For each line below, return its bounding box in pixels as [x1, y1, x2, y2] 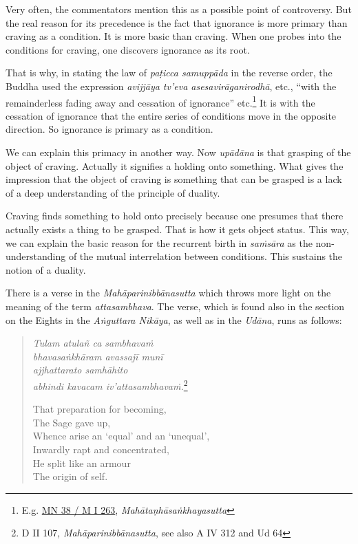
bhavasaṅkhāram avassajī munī [32, 349, 163, 363]
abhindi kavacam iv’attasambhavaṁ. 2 [32, 376, 188, 393]
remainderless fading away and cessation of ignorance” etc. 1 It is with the [6, 93, 315, 109]
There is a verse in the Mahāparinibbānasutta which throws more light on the [6, 285, 331, 300]
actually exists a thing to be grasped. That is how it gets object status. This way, [6, 221, 349, 236]
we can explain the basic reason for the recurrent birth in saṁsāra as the [6, 235, 313, 250]
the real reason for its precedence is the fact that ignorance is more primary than [6, 15, 348, 30]
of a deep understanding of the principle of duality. [6, 185, 220, 199]
